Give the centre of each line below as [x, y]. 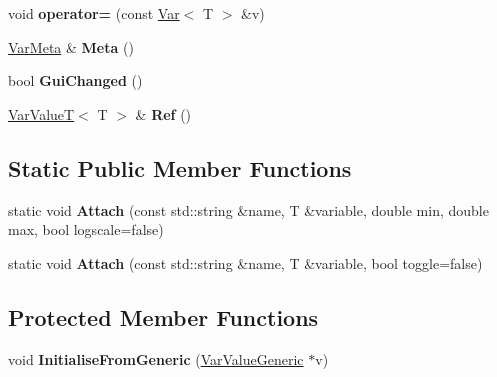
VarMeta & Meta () [71, 46]
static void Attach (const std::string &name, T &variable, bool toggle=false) [245, 262]
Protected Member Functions [163, 316]
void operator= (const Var [94, 13]
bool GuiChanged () [75, 80]
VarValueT [41, 113]
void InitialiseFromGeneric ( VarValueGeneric [156, 358]
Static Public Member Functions [180, 167]
